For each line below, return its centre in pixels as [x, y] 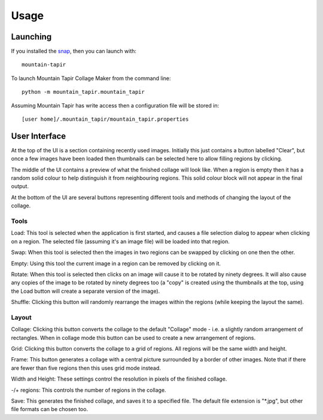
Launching [31, 37]
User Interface [39, 136]
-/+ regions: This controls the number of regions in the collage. [89, 390]
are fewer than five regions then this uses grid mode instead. [86, 368]
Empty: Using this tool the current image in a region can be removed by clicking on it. [116, 263]
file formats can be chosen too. [50, 409]
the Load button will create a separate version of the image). [86, 291]
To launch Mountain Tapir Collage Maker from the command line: [91, 78]
